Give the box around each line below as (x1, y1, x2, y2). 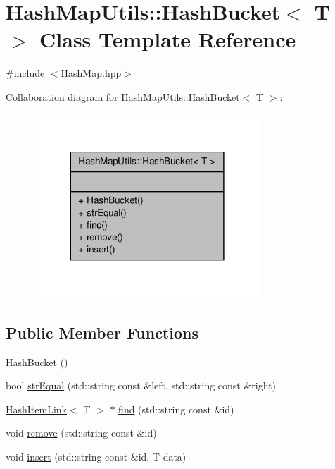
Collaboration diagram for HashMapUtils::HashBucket (6, 89, 240, 104)
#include (6, 66, 45, 80)
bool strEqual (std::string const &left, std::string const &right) (6, 378, 277, 393)
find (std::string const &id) (118, 401, 234, 416)
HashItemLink (6, 401, 67, 416)
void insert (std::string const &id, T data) (6, 449, 187, 463)
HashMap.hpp (61, 66, 122, 80)
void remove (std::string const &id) (6, 425, 157, 440)
